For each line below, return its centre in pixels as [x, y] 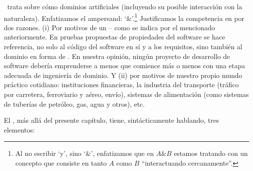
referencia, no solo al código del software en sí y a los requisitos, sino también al [123, 47]
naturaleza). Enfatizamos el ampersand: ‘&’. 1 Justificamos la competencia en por [124, 17]
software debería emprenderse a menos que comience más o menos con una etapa [125, 66]
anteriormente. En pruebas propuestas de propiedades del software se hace [115, 37]
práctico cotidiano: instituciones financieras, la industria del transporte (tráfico [121, 85]
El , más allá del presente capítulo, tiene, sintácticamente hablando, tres [111, 120]
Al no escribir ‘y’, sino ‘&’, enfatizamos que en [84, 153]
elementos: [19, 129]
